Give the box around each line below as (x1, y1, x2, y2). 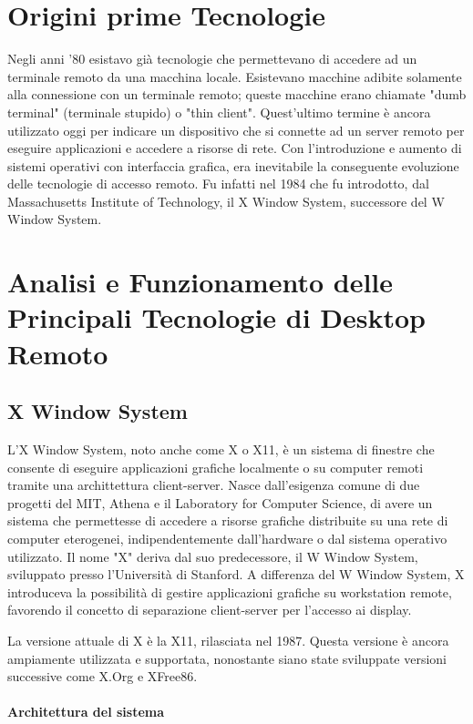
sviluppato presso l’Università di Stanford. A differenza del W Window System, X (7, 565, 465, 584)
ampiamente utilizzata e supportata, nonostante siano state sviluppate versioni (7, 648, 447, 668)
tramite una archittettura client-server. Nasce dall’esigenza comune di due (7, 475, 420, 495)
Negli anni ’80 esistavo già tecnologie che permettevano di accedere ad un (7, 49, 417, 68)
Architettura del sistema (7, 702, 165, 721)
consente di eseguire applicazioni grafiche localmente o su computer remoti (7, 457, 424, 476)
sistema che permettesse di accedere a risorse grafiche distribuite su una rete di (7, 511, 448, 530)
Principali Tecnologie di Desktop (7, 299, 427, 336)
